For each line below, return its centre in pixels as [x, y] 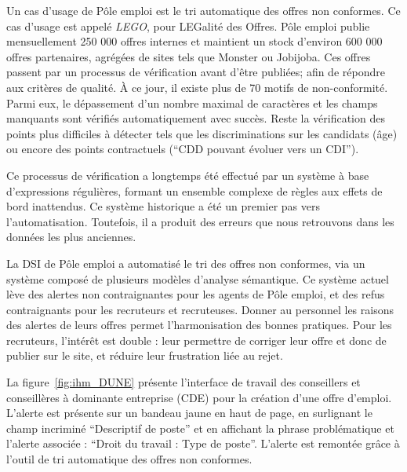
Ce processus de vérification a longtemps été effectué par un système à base [188, 175]
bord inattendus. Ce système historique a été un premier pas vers [164, 206]
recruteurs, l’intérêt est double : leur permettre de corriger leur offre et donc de [196, 340]
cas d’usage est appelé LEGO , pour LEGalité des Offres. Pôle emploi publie [188, 26]
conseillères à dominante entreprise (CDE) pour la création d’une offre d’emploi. [199, 397]
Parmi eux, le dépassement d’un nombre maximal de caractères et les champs [192, 102]
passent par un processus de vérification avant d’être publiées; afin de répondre [196, 72]
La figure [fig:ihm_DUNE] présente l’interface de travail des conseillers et [184, 382]
